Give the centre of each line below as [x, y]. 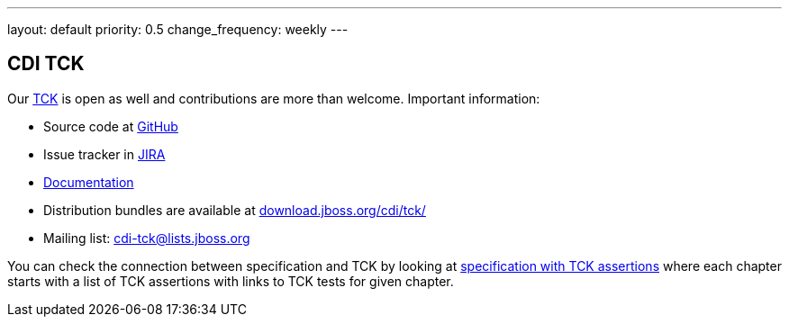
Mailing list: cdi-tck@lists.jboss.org [147, 238]
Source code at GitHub [111, 126]
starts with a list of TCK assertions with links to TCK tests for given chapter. [231, 281]
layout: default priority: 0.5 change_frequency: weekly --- [178, 29]
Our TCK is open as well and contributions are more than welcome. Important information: [274, 98]
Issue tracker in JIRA [104, 154]
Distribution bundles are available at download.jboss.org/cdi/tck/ [235, 210]
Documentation [89, 182]
